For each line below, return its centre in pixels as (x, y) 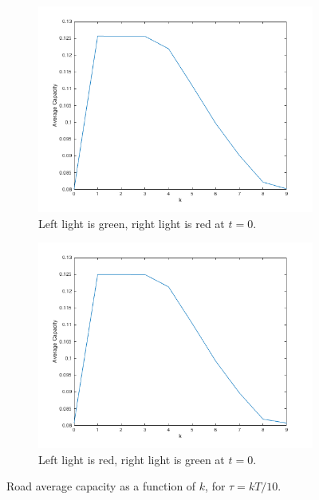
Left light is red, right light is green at (132, 459)
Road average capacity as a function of (101, 486)
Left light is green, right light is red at (132, 223)
